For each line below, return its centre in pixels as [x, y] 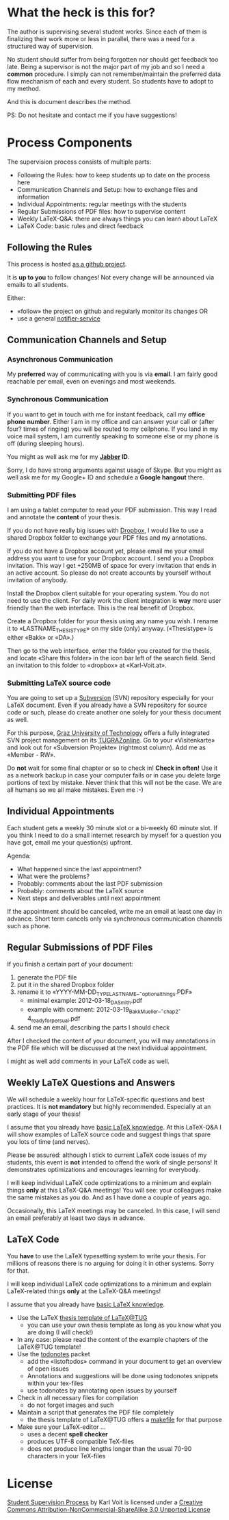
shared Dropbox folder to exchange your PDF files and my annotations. [107, 537]
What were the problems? [53, 876]
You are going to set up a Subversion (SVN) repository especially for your [110, 698]
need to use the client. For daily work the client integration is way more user [114, 600]
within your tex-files [55, 1383]
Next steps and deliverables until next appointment [89, 898]
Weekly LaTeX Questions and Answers [91, 1083]
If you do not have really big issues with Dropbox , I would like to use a [105, 530]
